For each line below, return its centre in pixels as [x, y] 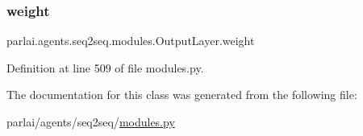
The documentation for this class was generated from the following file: [182, 95]
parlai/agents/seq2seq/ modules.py [91, 122]
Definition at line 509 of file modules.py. [105, 67]
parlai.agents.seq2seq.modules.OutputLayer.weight [131, 41]
